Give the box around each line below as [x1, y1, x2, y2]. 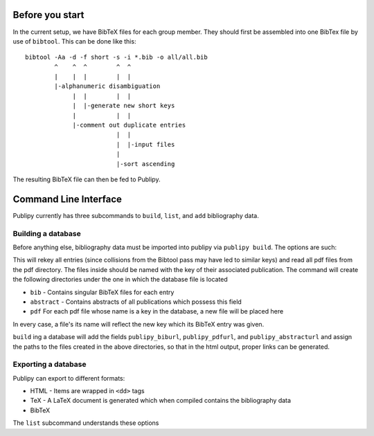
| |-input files [116, 140, 175, 148]
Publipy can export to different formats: [12, 374, 125, 382]
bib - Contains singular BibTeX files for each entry [30, 288, 175, 296]
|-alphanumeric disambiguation [54, 82, 161, 90]
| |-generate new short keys [72, 102, 175, 110]
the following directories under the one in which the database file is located [12, 275, 228, 284]
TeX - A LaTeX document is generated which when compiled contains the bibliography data [30, 397, 291, 405]
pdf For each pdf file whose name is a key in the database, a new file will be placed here [30, 307, 284, 316]
